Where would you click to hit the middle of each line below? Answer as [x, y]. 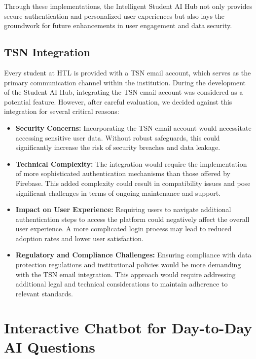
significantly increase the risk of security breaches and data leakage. [118, 147]
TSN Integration [47, 52]
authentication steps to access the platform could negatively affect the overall [132, 219]
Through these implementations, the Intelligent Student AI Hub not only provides [128, 6]
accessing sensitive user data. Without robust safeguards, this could [118, 137]
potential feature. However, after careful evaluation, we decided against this [118, 101]
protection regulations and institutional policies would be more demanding [128, 265]
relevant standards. [44, 293]
